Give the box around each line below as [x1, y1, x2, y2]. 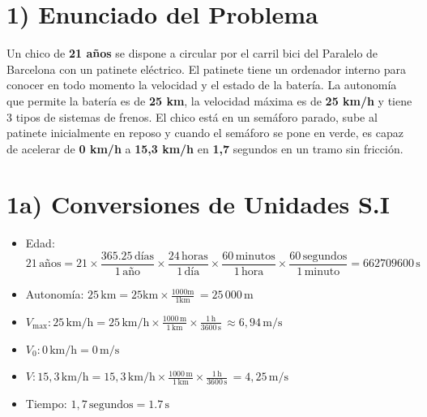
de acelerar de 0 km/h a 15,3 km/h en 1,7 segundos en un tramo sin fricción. [6, 140, 404, 157]
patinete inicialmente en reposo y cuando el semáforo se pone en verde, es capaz [6, 124, 404, 141]
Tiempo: [25, 395, 67, 412]
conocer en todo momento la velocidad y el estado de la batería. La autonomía [6, 76, 397, 93]
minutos [235, 251, 275, 262]
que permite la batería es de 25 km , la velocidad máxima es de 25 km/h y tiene [6, 92, 412, 109]
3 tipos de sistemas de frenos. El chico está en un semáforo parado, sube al [6, 108, 378, 125]
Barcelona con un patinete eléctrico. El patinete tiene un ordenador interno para [6, 60, 406, 77]
